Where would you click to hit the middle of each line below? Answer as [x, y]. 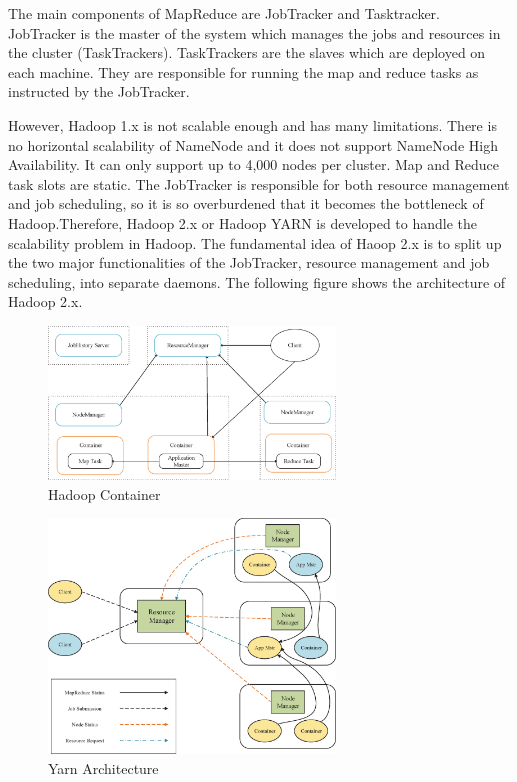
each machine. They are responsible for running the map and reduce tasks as [243, 71]
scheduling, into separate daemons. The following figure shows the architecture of [257, 281]
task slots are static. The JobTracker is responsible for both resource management [259, 183]
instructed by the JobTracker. [99, 91]
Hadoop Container [104, 493]
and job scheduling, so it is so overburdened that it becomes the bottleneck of [246, 203]
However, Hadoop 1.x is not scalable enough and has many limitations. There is [252, 124]
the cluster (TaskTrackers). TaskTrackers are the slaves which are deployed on [247, 52]
